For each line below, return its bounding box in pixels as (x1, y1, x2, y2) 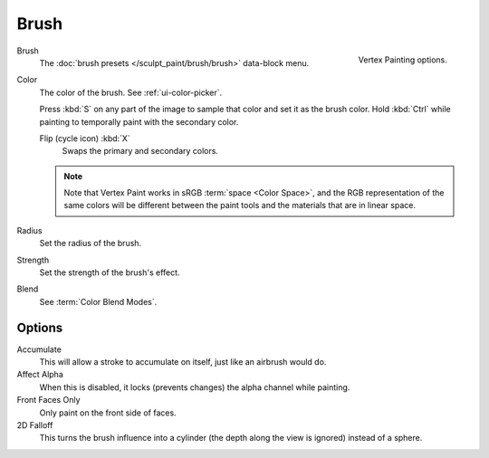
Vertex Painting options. (358, 54, 447, 65)
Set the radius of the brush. (39, 238, 142, 249)
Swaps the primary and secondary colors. (62, 146, 219, 157)
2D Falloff (16, 420, 53, 431)
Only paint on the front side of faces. (39, 407, 177, 418)
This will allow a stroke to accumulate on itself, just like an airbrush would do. (39, 357, 327, 367)
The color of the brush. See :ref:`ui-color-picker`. (39, 87, 222, 98)
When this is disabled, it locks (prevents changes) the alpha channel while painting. (39, 381, 350, 393)
